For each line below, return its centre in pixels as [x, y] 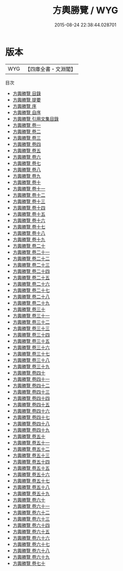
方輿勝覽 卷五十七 [31, 481]
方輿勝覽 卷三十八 [31, 360]
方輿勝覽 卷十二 [29, 195]
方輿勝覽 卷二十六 [31, 284]
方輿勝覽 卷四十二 [31, 385]
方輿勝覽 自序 [27, 112]
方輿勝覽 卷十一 [29, 188]
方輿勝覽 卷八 [27, 169]
